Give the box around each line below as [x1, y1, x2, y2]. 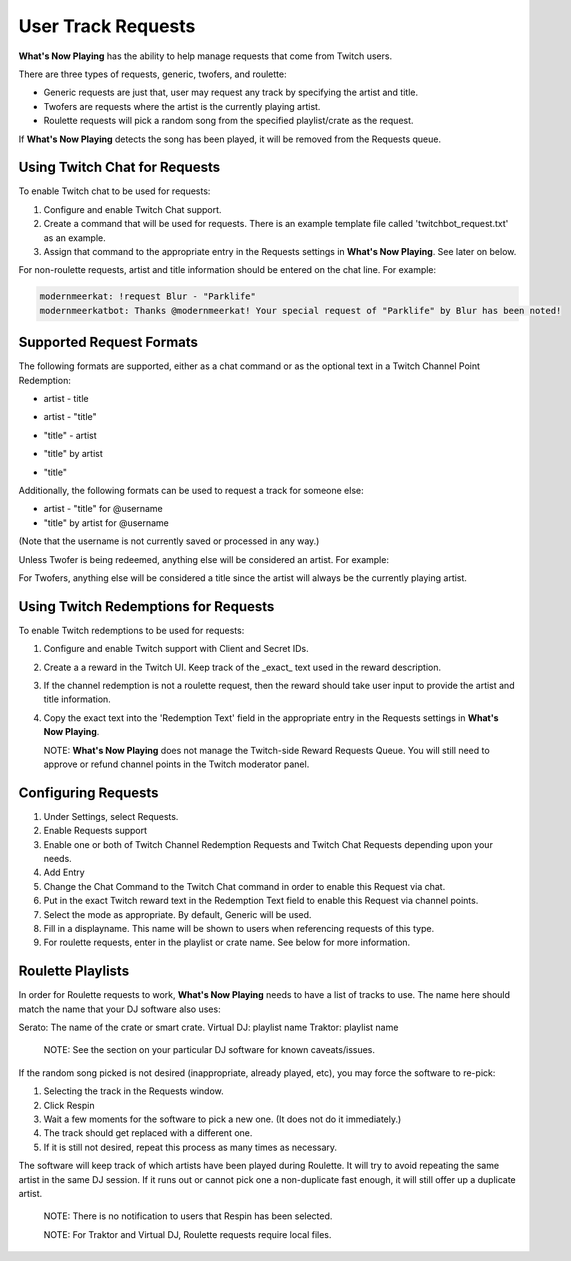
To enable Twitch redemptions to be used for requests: [18, 624, 245, 636]
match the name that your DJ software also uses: [18, 1003, 221, 1015]
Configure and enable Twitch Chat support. [43, 203, 222, 215]
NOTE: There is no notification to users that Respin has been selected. [43, 1210, 333, 1222]
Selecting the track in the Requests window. [43, 1085, 224, 1097]
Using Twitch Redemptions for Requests [18, 598, 275, 615]
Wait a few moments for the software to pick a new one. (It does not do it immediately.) [43, 1113, 402, 1125]
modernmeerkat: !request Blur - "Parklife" [39, 291, 257, 302]
